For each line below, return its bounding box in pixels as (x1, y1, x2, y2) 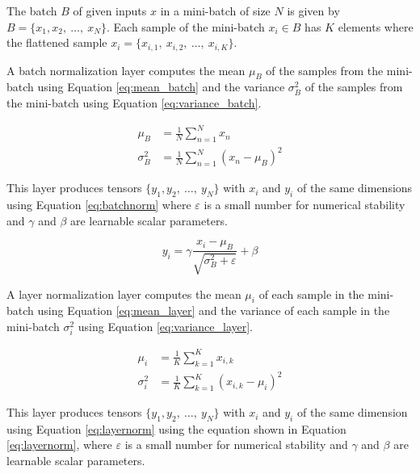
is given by (287, 2, 340, 19)
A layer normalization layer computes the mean (6, 285, 241, 302)
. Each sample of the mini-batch (106, 18, 265, 35)
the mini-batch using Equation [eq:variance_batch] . (6, 94, 262, 111)
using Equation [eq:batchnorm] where (6, 196, 191, 213)
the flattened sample (6, 34, 107, 51)
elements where (338, 18, 414, 35)
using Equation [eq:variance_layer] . (78, 318, 253, 335)
